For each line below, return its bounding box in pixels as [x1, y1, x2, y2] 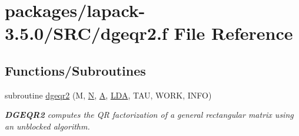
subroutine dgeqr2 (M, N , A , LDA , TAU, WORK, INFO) [5, 89, 212, 101]
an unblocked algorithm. [5, 120, 90, 132]
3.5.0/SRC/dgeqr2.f [5, 21, 168, 45]
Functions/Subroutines [5, 61, 146, 79]
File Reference [174, 21, 293, 45]
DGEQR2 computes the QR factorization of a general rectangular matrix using [5, 108, 294, 121]
